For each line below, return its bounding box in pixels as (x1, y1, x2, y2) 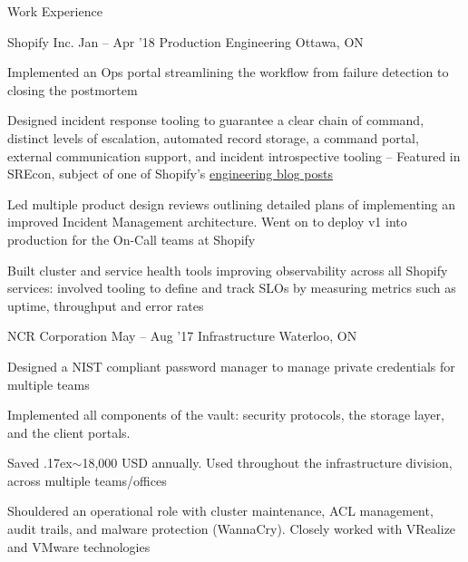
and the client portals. (7, 422, 131, 441)
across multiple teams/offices (7, 470, 167, 489)
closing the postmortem (7, 80, 138, 99)
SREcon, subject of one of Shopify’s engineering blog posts (7, 164, 333, 183)
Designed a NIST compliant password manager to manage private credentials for (7, 356, 455, 375)
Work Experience (7, 2, 102, 20)
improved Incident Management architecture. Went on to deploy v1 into (7, 212, 407, 231)
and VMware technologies (7, 537, 151, 556)
